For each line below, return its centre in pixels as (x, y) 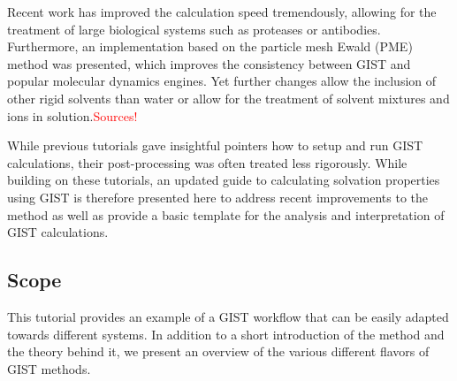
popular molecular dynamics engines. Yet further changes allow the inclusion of (222, 81)
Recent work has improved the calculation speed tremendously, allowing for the (222, 11)
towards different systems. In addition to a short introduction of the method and (226, 334)
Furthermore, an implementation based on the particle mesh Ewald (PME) (210, 46)
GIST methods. (49, 368)
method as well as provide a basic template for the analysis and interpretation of (226, 214)
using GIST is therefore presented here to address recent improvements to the (217, 197)
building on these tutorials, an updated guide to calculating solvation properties (224, 180)
